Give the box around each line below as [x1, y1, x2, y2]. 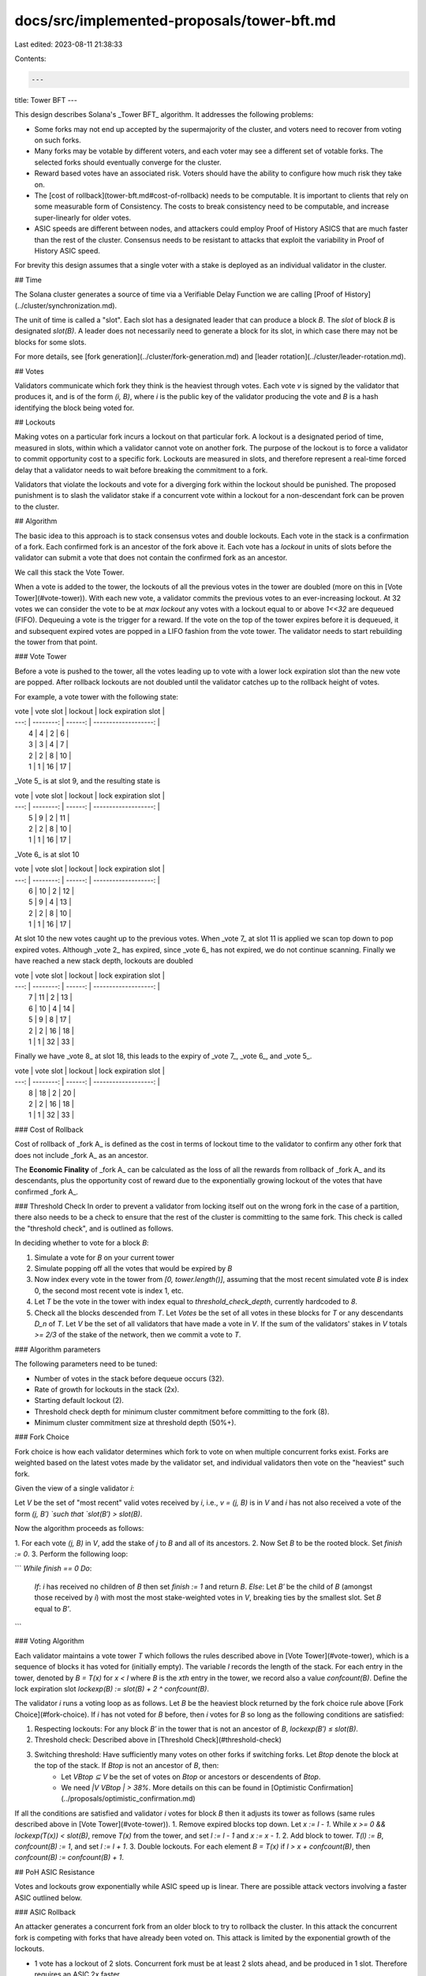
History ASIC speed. [34, 246, 100, 255]
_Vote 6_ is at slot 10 [14, 850, 80, 859]
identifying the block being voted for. [14, 403, 135, 413]
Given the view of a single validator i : [14, 1484, 135, 1493]
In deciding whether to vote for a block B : [14, 1238, 149, 1248]
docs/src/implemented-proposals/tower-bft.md [14, 12, 336, 29]
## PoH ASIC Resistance [14, 1867, 95, 1876]
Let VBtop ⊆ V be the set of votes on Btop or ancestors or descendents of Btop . [61, 1771, 321, 1782]
